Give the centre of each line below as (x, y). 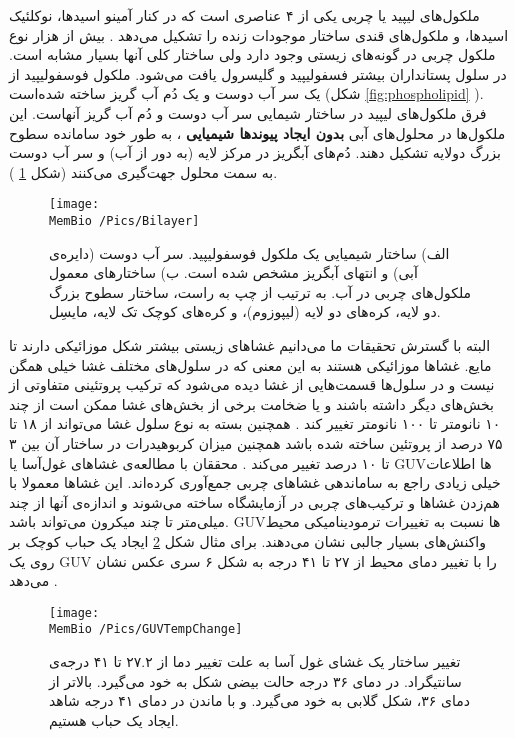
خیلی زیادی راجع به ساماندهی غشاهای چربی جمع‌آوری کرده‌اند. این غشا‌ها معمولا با (255, 482)
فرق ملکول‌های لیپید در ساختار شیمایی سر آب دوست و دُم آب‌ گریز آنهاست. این (248, 112)
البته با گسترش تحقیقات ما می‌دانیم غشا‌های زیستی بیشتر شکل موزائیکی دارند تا (250, 345)
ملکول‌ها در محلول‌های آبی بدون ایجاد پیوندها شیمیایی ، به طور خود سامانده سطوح (257, 132)
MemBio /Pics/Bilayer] (124, 221)
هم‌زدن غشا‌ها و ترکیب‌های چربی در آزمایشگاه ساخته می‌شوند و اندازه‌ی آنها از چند (254, 501)
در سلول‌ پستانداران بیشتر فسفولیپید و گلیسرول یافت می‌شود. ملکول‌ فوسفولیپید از (258, 73)
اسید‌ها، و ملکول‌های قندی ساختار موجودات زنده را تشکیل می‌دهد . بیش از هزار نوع (259, 34)
